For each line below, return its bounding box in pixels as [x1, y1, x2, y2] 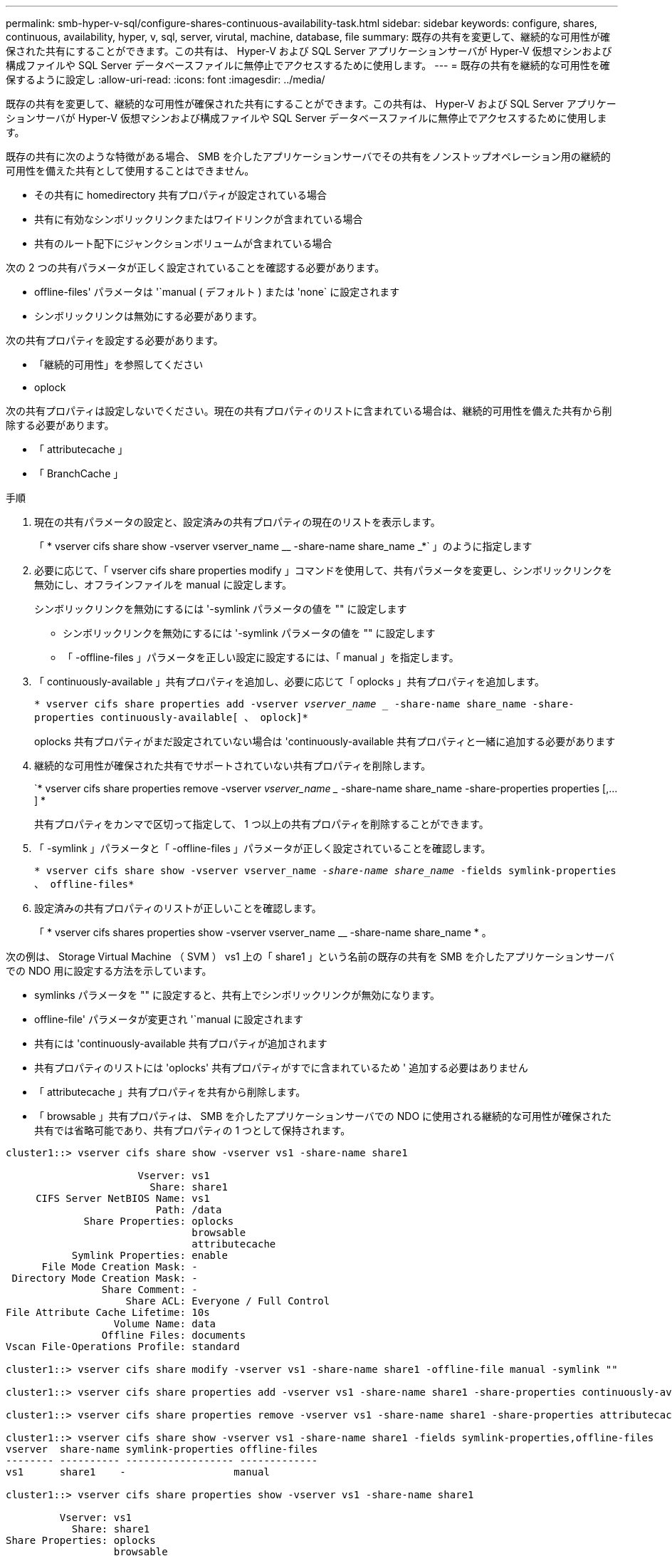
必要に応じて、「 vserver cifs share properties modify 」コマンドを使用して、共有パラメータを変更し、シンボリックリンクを [34, 564, 613, 576]
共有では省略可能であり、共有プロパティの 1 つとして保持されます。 [34, 1124, 351, 1136]
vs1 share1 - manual [6, 1466, 270, 1478]
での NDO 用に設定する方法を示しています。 [6, 965, 212, 977]
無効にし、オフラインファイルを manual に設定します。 [34, 579, 292, 591]
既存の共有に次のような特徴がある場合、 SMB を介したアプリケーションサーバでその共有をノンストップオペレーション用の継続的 [6, 150, 611, 162]
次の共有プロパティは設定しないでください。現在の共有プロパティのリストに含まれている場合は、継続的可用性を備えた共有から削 [6, 405, 612, 417]
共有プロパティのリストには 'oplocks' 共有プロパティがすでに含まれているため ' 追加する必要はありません [34, 1062, 528, 1074]
